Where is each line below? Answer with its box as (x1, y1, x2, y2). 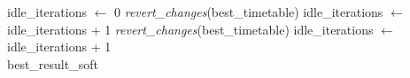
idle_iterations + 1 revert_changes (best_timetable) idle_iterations (7, 19, 374, 38)
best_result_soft (7, 54, 98, 73)
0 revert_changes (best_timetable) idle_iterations (114, 3, 383, 20)
